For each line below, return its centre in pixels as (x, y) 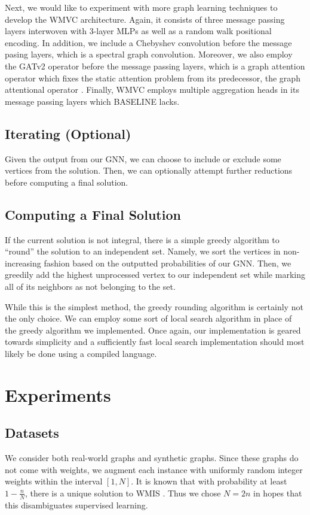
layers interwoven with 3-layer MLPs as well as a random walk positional (138, 31)
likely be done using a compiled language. (81, 353)
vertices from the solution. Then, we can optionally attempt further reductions (149, 170)
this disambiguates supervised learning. (76, 505)
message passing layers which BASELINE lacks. (92, 101)
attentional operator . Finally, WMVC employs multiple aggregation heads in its (152, 90)
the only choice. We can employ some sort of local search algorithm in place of (148, 318)
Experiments (58, 394)
